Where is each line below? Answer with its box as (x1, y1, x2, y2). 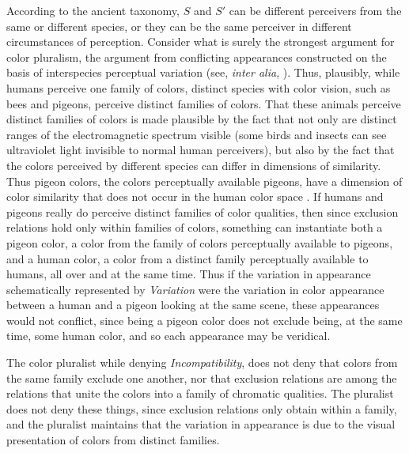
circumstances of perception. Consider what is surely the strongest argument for (6, 33, 395, 50)
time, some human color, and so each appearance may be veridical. (6, 327, 331, 344)
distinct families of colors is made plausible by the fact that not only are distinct (6, 111, 397, 127)
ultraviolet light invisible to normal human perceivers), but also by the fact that (6, 142, 395, 158)
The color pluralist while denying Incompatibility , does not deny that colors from (6, 354, 398, 371)
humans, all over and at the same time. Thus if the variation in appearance (6, 266, 371, 282)
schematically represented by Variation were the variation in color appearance (6, 281, 384, 297)
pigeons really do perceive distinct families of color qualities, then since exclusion (6, 203, 399, 220)
